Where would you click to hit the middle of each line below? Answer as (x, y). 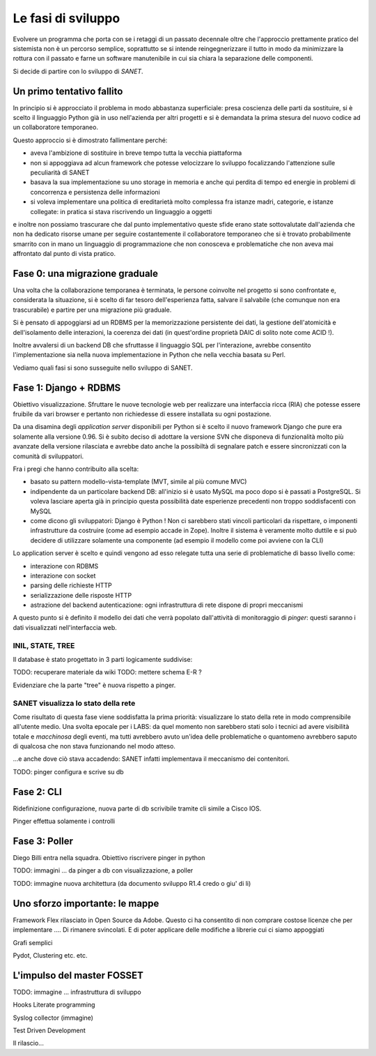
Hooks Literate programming (54, 1005)
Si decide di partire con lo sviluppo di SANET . (78, 71)
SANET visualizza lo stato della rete (74, 703)
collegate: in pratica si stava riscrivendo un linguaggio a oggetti (121, 211)
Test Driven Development (49, 1030)
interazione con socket (63, 575)
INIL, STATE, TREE (44, 645)
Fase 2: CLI (37, 792)
